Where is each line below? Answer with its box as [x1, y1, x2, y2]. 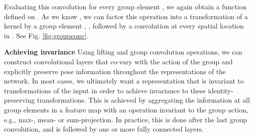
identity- [208, 85, 233, 95]
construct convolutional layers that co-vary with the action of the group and [4, 56, 233, 66]
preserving [4, 95, 35, 105]
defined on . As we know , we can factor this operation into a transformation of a [4, 11, 248, 21]
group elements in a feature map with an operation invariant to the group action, [4, 104, 249, 114]
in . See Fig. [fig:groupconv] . [4, 30, 89, 40]
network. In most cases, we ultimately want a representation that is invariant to [4, 76, 244, 86]
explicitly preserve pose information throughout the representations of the [4, 66, 226, 76]
